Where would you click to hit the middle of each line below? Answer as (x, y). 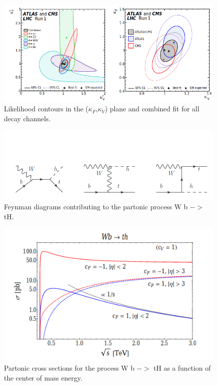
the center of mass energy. (43, 378)
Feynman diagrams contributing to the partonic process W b (96, 207)
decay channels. (27, 118)
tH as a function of (182, 368)
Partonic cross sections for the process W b (69, 368)
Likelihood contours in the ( (46, 109)
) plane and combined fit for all (152, 109)
